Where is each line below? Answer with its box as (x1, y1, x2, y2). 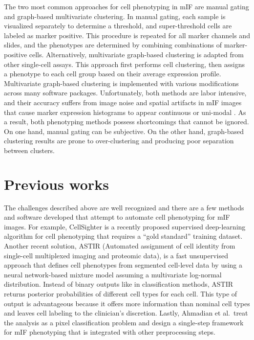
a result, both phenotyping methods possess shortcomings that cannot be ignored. (4, 116, 249, 127)
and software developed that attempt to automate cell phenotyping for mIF (4, 212, 230, 222)
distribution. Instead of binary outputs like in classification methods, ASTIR (4, 279, 233, 289)
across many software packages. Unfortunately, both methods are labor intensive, (4, 88, 247, 98)
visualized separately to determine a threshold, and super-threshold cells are (4, 21, 232, 31)
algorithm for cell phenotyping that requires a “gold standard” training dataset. (4, 231, 243, 241)
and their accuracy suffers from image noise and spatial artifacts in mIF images (4, 97, 242, 107)
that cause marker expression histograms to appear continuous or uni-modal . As (4, 107, 246, 117)
